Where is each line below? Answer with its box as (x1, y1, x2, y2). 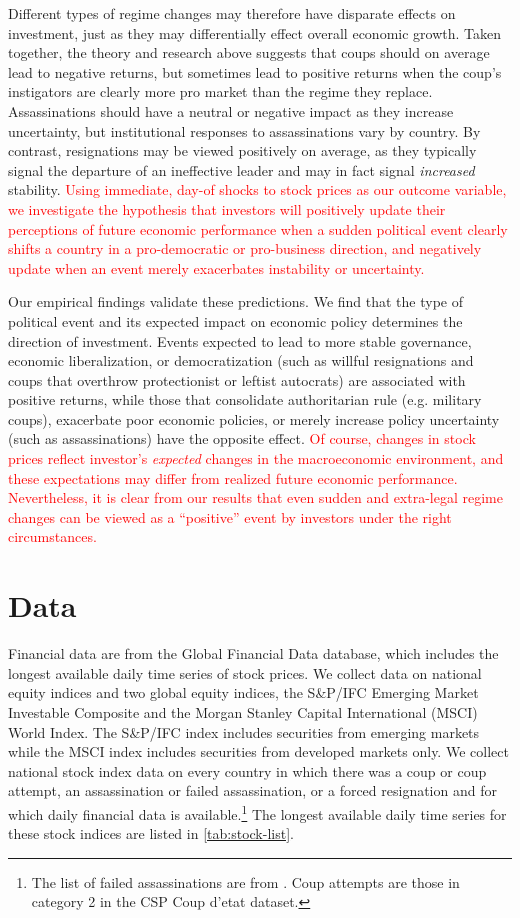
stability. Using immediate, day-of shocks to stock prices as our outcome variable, (8, 179, 507, 200)
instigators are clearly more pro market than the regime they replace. (8, 81, 433, 102)
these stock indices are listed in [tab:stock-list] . (8, 823, 294, 844)
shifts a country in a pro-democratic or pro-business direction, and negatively (8, 238, 482, 259)
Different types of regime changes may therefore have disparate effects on (8, 3, 456, 23)
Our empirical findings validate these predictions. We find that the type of (8, 291, 463, 312)
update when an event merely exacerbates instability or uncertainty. (8, 257, 425, 278)
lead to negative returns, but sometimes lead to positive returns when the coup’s (8, 61, 502, 82)
